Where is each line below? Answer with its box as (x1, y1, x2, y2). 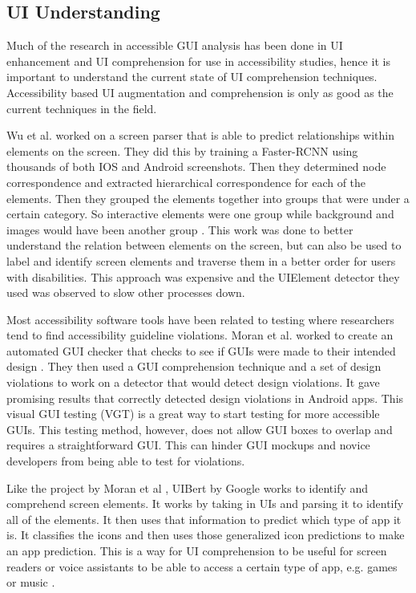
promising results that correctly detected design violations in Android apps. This (6, 389, 404, 406)
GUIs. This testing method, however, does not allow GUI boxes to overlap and (6, 420, 393, 437)
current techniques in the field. (6, 100, 157, 116)
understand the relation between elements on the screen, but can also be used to (6, 237, 402, 254)
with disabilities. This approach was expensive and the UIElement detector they (6, 268, 400, 285)
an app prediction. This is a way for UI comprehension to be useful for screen (6, 542, 387, 559)
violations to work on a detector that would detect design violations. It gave (6, 374, 380, 391)
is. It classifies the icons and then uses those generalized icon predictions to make (6, 526, 405, 543)
